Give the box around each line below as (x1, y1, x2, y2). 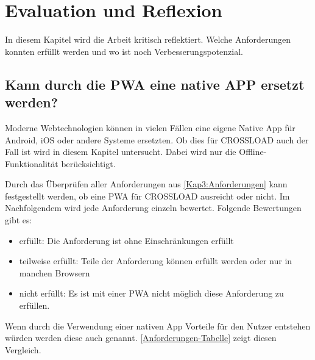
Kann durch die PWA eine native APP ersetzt (5, 74, 305, 93)
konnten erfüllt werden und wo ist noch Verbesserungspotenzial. (5, 45, 243, 57)
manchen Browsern (19, 266, 90, 279)
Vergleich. (5, 343, 41, 356)
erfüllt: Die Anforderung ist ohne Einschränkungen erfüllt (19, 234, 234, 247)
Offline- (239, 145, 267, 158)
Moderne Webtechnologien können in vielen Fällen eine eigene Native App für (5, 121, 296, 134)
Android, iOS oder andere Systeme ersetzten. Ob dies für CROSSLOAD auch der (5, 133, 309, 146)
